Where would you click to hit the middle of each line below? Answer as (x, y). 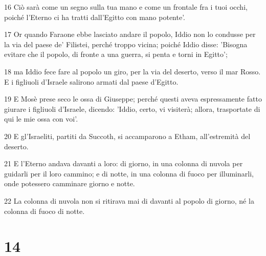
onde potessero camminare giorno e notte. (70, 183)
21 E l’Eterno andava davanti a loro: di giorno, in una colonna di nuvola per (124, 163)
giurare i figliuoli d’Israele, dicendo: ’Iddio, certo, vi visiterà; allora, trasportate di (132, 109)
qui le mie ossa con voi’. (41, 119)
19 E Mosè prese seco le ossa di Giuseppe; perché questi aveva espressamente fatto (133, 99)
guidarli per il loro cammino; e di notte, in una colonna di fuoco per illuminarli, (129, 173)
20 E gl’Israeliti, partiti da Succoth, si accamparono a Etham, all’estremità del (127, 136)
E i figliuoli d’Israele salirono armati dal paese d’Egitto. (91, 81)
